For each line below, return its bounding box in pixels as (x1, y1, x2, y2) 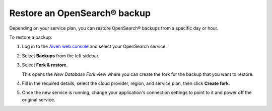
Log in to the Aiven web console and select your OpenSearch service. (22, 43, 167, 50)
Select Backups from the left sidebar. (22, 53, 100, 59)
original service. (22, 96, 55, 102)
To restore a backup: (9, 34, 52, 40)
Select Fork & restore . (22, 62, 68, 68)
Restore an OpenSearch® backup (9, 8, 151, 19)
